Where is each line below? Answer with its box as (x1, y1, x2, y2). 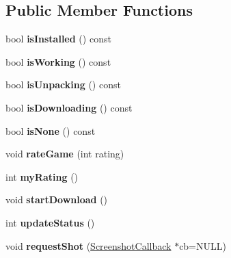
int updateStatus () (5, 215, 95, 229)
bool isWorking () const (5, 54, 111, 68)
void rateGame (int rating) (5, 146, 124, 161)
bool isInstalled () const (5, 31, 111, 46)
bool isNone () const (5, 123, 96, 138)
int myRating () (5, 169, 79, 183)
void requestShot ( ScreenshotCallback (5, 238, 172, 253)
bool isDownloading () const (5, 100, 133, 114)
